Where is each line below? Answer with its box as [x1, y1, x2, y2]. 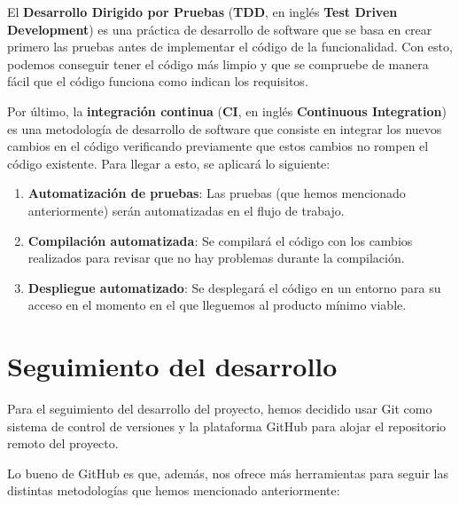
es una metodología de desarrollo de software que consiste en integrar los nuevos [7, 119, 442, 138]
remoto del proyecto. [7, 434, 119, 453]
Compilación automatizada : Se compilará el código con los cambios [27, 231, 413, 249]
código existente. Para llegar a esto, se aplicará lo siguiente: [7, 154, 331, 172]
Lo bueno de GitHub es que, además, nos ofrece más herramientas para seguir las [7, 463, 448, 482]
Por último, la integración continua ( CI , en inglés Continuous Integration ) [7, 101, 447, 120]
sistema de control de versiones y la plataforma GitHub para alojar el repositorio [7, 416, 447, 435]
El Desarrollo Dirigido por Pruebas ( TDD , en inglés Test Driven [7, 3, 398, 20]
